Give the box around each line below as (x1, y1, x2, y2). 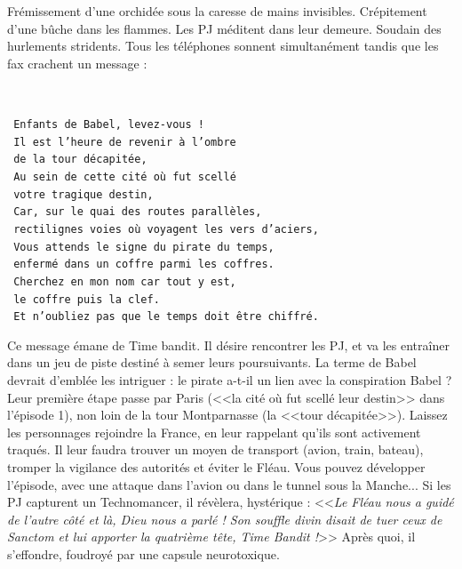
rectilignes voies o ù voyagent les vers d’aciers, (13, 222, 319, 236)
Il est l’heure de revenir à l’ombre (13, 135, 236, 148)
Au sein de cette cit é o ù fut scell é (13, 170, 236, 183)
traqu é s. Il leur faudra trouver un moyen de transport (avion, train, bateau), (7, 440, 424, 459)
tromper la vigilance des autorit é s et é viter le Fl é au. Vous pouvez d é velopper (7, 458, 426, 476)
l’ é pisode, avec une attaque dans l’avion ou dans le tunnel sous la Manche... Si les (7, 475, 451, 493)
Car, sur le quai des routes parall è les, (13, 205, 262, 219)
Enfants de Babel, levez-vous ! (13, 117, 204, 131)
